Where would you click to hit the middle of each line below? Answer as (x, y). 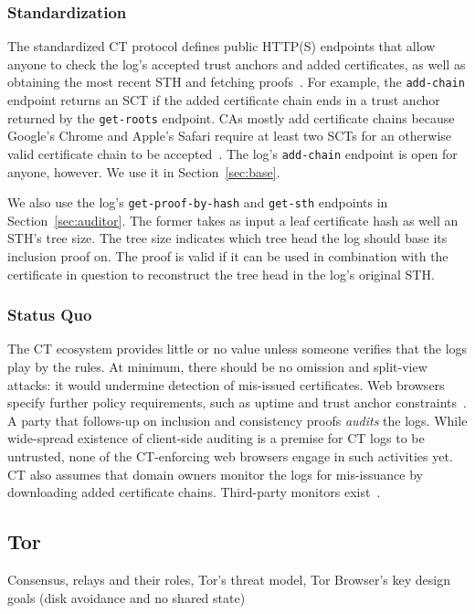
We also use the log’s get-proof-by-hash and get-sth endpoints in (198, 202)
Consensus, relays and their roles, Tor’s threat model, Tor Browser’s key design (229, 579)
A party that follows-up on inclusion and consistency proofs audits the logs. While (237, 420)
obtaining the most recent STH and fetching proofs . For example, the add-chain (236, 82)
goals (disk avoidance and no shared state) (127, 597)
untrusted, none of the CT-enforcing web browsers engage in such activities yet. (230, 455)
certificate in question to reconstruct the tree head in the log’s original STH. (221, 274)
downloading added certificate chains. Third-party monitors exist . (194, 492)
